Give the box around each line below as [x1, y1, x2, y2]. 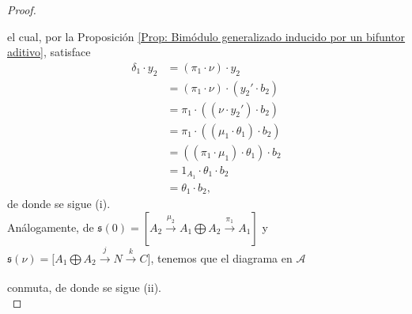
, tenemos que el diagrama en [150, 249, 293, 266]
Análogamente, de [7, 218, 94, 235]
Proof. [7, 2, 36, 17]
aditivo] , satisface [7, 44, 91, 60]
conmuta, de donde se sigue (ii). [7, 278, 161, 295]
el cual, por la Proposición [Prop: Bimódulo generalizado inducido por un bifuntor [7, 28, 406, 44]
